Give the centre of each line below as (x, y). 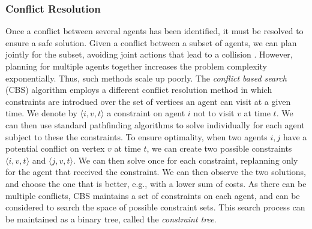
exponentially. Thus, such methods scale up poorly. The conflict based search (146, 78)
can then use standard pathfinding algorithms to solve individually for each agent (155, 124)
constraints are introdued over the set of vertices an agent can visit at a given (148, 101)
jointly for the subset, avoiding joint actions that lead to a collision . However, (149, 54)
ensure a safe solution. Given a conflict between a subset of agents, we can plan (151, 42)
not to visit (214, 113)
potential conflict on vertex (55, 148)
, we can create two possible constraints (219, 148)
